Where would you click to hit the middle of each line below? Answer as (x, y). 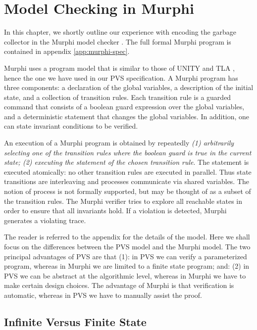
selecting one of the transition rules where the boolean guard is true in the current (128, 152)
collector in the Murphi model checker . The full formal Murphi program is (118, 41)
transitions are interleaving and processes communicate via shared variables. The (127, 181)
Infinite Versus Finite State (75, 321)
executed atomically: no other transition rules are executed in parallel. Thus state (128, 171)
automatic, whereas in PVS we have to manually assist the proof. (103, 295)
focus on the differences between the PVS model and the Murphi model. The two (127, 246)
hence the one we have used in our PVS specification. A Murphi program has (121, 77)
